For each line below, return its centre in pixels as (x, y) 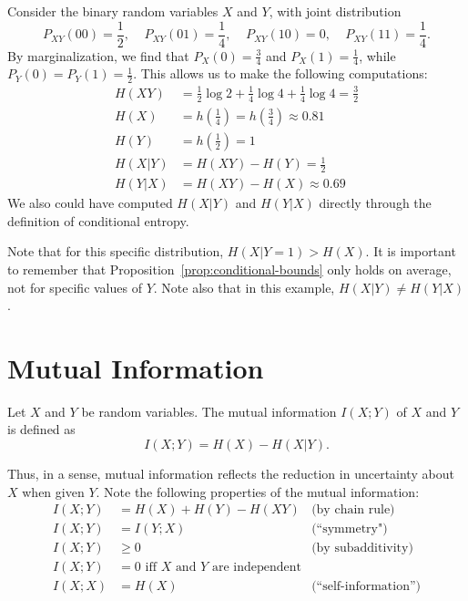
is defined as (41, 429)
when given (53, 491)
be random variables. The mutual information (209, 411)
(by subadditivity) (362, 549)
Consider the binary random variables (113, 11)
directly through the (375, 203)
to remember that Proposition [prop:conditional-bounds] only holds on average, (229, 269)
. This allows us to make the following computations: (280, 73)
